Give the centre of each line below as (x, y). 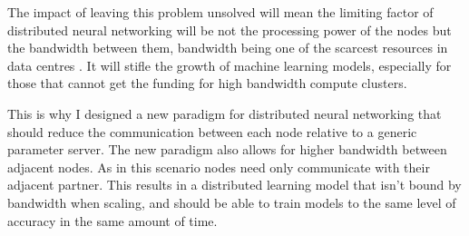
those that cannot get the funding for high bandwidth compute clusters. (207, 83)
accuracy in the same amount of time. (112, 220)
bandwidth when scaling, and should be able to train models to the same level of (232, 202)
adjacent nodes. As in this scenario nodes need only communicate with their (219, 167)
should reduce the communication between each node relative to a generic (212, 131)
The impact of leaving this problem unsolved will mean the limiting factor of (220, 12)
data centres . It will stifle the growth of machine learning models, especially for (230, 65)
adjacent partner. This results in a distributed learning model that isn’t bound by (234, 185)
